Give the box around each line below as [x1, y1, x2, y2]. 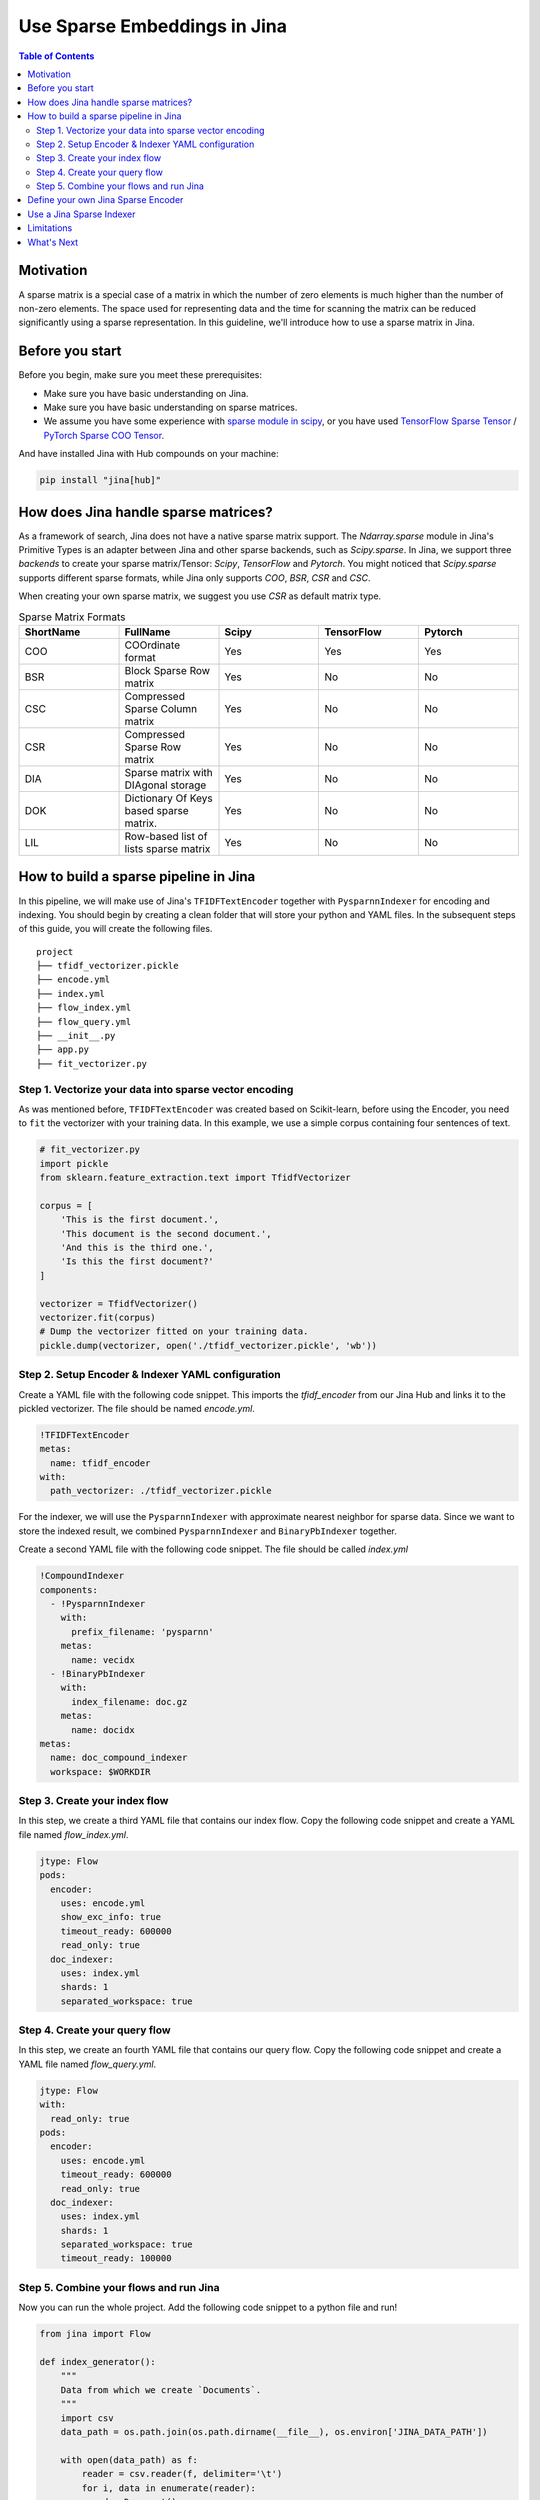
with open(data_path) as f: [60, 2454, 199, 2465]
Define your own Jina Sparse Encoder [27, 194, 184, 206]
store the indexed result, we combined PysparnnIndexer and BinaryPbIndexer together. [18, 1525, 397, 1537]
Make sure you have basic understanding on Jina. [43, 387, 249, 399]
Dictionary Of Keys [124, 791, 214, 805]
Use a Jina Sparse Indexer [27, 208, 136, 220]
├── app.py [36, 1044, 90, 1055]
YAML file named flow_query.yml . [18, 2058, 157, 2070]
